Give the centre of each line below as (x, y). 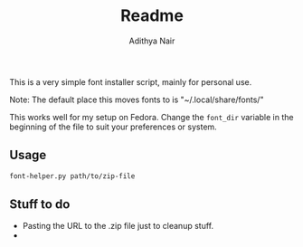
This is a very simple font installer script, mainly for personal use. (131, 81)
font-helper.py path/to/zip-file (72, 176)
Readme (152, 16)
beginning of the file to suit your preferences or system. (113, 127)
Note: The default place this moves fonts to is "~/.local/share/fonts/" (137, 100)
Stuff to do (40, 204)
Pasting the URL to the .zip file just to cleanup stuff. (118, 226)
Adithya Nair (152, 41)
